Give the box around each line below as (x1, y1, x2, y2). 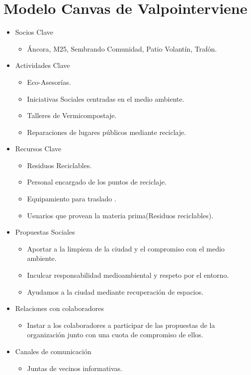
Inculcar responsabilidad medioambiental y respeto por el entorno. (27, 270, 229, 280)
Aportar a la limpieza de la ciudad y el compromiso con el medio (27, 243, 225, 253)
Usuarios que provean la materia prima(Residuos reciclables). (27, 210, 214, 220)
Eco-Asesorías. (27, 76, 71, 87)
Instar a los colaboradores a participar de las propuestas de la (27, 319, 215, 330)
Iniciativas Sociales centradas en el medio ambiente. (27, 93, 184, 104)
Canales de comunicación (15, 346, 91, 356)
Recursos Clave (15, 143, 62, 154)
